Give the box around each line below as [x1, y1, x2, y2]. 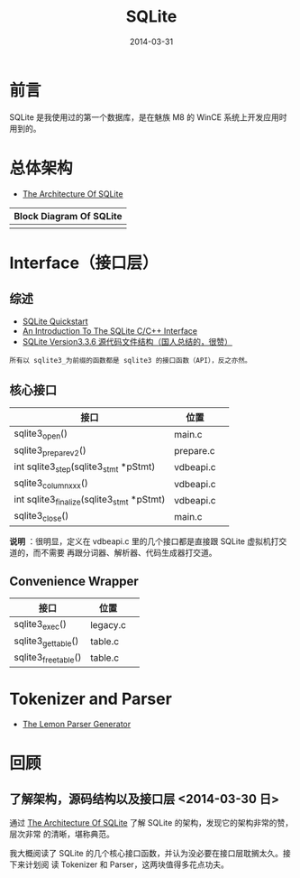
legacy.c [89, 618, 126, 631]
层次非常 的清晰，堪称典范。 [9, 828, 114, 839]
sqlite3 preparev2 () [14, 444, 87, 457]
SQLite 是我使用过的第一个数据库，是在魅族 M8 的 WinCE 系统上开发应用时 [9, 111, 287, 123]
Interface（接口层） [9, 253, 159, 273]
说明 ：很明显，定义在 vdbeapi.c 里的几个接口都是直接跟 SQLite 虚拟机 [9, 535, 272, 547]
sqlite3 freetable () [14, 651, 82, 665]
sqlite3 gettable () [14, 634, 79, 649]
